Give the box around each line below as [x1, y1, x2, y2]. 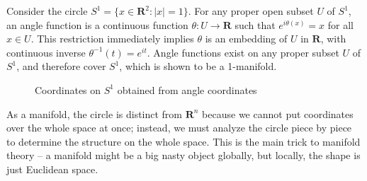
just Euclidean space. [6, 161, 98, 176]
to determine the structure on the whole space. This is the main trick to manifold [6, 134, 361, 148]
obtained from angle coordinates [117, 82, 257, 97]
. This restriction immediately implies [30, 31, 194, 46]
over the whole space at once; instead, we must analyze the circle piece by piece [6, 120, 352, 135]
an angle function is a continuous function [6, 17, 188, 32]
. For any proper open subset [188, 4, 314, 18]
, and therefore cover [16, 59, 106, 74]
